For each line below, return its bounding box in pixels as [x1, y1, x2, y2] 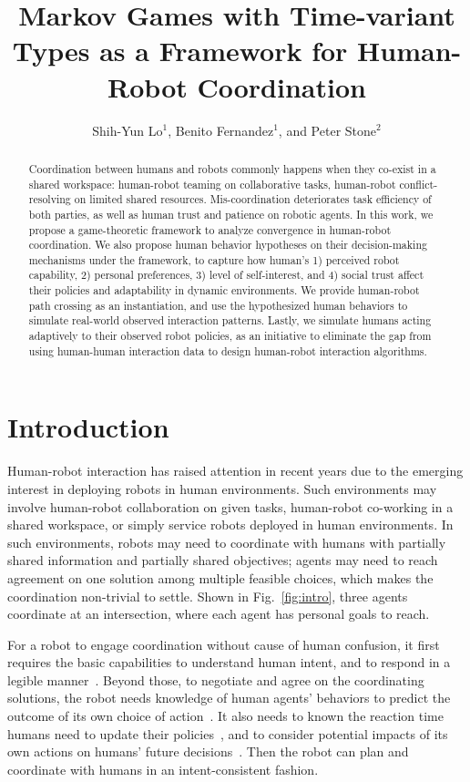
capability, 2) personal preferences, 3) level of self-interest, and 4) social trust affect [28, 267, 424, 283]
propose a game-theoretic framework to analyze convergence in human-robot [28, 221, 392, 237]
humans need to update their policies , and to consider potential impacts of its [7, 724, 448, 743]
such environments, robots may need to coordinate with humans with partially [7, 532, 446, 551]
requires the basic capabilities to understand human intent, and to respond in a [7, 653, 451, 672]
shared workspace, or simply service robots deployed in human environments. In [7, 515, 454, 534]
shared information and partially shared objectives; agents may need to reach [7, 550, 438, 570]
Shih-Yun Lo [92, 120, 163, 139]
